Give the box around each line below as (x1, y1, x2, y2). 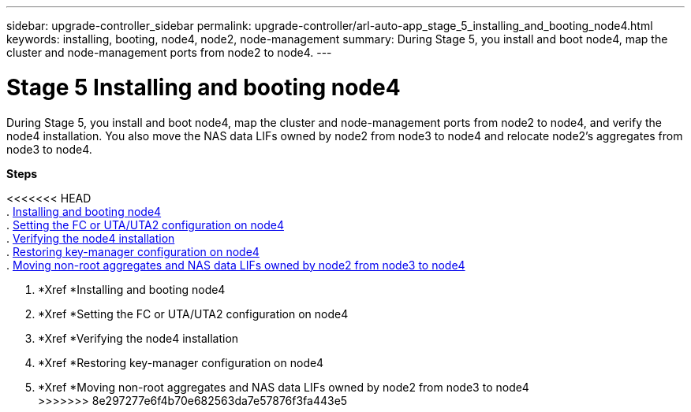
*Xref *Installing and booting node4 (38, 282, 226, 296)
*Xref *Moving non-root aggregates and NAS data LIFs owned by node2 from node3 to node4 (38, 380, 529, 394)
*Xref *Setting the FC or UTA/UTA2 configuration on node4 (38, 306, 349, 321)
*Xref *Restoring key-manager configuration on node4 (38, 355, 324, 369)
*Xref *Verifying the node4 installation (38, 331, 239, 345)
